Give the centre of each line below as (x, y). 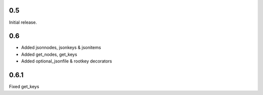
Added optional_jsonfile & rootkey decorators (66, 61)
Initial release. (23, 22)
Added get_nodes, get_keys (49, 54)
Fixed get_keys (24, 87)
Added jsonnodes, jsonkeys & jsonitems (61, 47)
